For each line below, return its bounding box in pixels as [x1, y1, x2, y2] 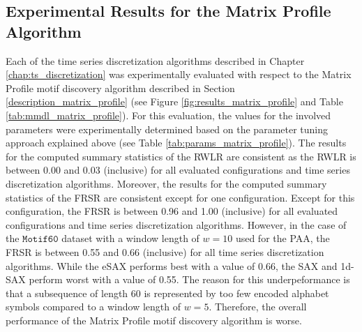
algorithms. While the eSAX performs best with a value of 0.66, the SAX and [6, 258, 338, 273]
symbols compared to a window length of [6, 299, 181, 314]
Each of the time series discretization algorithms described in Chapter [6, 53, 305, 68]
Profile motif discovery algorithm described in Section [6, 80, 235, 95]
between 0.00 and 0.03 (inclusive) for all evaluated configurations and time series [6, 163, 350, 177]
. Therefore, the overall [209, 299, 307, 314]
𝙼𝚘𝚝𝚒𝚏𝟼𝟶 [22, 234, 59, 245]
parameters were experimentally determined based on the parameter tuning [6, 121, 329, 136]
